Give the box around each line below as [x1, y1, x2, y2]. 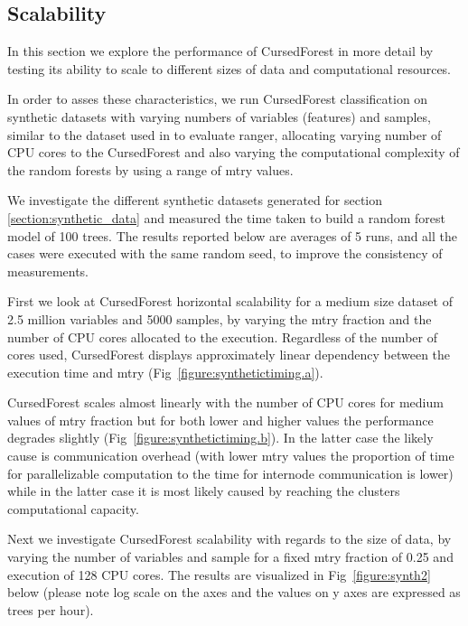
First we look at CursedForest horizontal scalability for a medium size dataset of [7, 292, 453, 311]
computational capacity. [7, 499, 139, 518]
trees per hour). [7, 600, 94, 619]
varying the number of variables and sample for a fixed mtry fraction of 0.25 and [7, 547, 454, 566]
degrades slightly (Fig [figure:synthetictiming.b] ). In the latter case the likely [7, 428, 434, 447]
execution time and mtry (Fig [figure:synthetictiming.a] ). [7, 362, 323, 381]
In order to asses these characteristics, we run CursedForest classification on [7, 89, 428, 108]
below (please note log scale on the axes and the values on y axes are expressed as [7, 583, 461, 602]
